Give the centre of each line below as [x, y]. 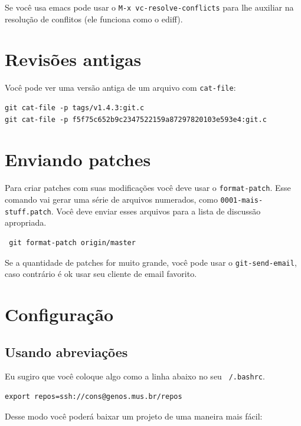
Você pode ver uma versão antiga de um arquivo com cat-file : [120, 87]
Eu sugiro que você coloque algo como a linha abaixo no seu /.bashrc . [135, 376]
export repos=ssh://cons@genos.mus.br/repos [94, 396]
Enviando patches [78, 159]
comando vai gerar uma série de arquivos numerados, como [111, 199]
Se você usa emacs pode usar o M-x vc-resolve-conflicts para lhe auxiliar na [149, 7]
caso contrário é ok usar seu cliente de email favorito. [101, 274]
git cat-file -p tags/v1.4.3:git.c [75, 108]
